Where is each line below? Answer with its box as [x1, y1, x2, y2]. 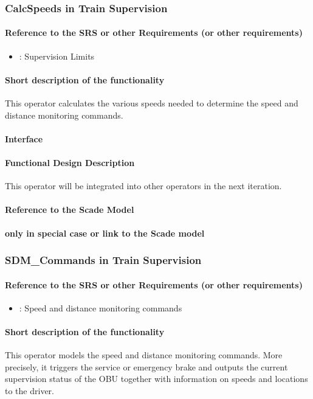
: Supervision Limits [19, 49, 95, 62]
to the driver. [5, 384, 54, 397]
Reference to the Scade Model [5, 203, 134, 216]
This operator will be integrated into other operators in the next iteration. [5, 179, 282, 192]
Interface [5, 132, 43, 145]
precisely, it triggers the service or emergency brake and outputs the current [5, 360, 288, 373]
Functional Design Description [5, 156, 135, 168]
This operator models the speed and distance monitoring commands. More [5, 349, 283, 361]
